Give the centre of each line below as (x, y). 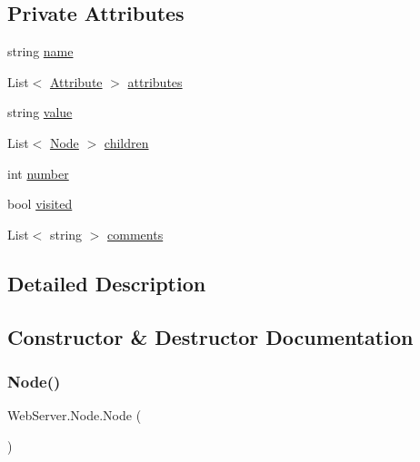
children (126, 142)
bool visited (40, 204)
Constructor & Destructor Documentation (210, 336)
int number (38, 173)
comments (135, 234)
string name (40, 51)
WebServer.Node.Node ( (75, 415)
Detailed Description (107, 283)
